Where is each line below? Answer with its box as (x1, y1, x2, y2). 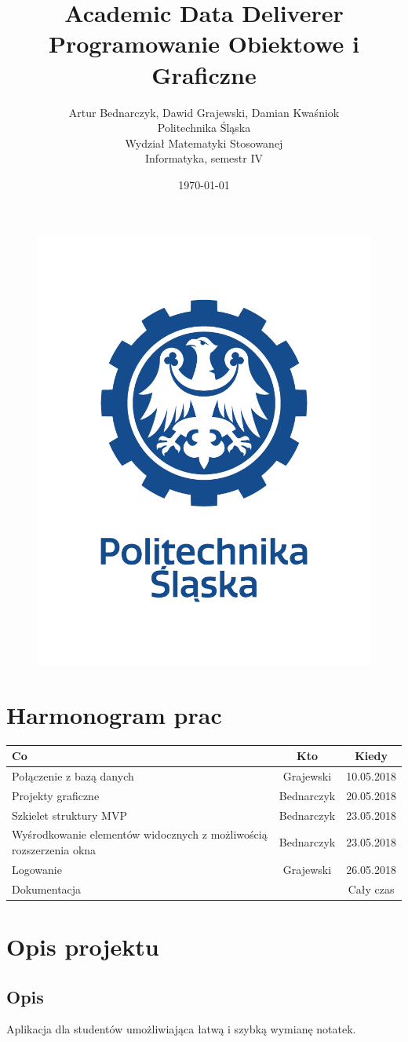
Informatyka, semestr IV (145, 150, 263, 166)
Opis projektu (6, 930, 159, 962)
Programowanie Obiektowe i (48, 27, 360, 60)
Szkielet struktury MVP (12, 806, 127, 823)
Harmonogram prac (6, 698, 222, 730)
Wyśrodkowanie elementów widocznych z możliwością (12, 826, 268, 843)
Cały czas (348, 880, 395, 897)
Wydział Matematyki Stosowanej (125, 134, 283, 151)
